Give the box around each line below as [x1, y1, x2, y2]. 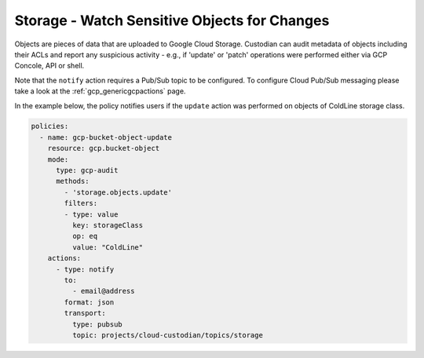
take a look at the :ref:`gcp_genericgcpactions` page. [14, 86, 186, 96]
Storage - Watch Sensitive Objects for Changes [14, 12, 330, 29]
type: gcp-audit [56, 166, 119, 175]
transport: [64, 309, 106, 318]
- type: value [64, 210, 119, 219]
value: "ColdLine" [71, 243, 144, 251]
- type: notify [56, 265, 115, 274]
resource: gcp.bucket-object [47, 144, 160, 153]
